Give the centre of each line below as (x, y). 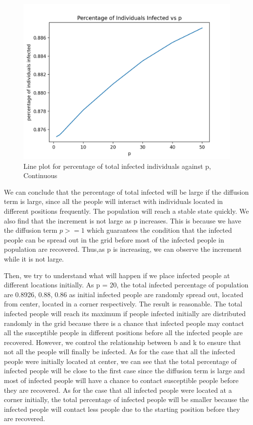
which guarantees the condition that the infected (159, 230)
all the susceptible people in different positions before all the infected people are (123, 333)
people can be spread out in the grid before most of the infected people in (114, 239)
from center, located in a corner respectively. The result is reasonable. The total (123, 304)
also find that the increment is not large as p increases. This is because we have (123, 220)
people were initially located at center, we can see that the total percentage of (120, 361)
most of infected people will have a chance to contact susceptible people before (121, 380)
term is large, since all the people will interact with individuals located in (114, 201)
